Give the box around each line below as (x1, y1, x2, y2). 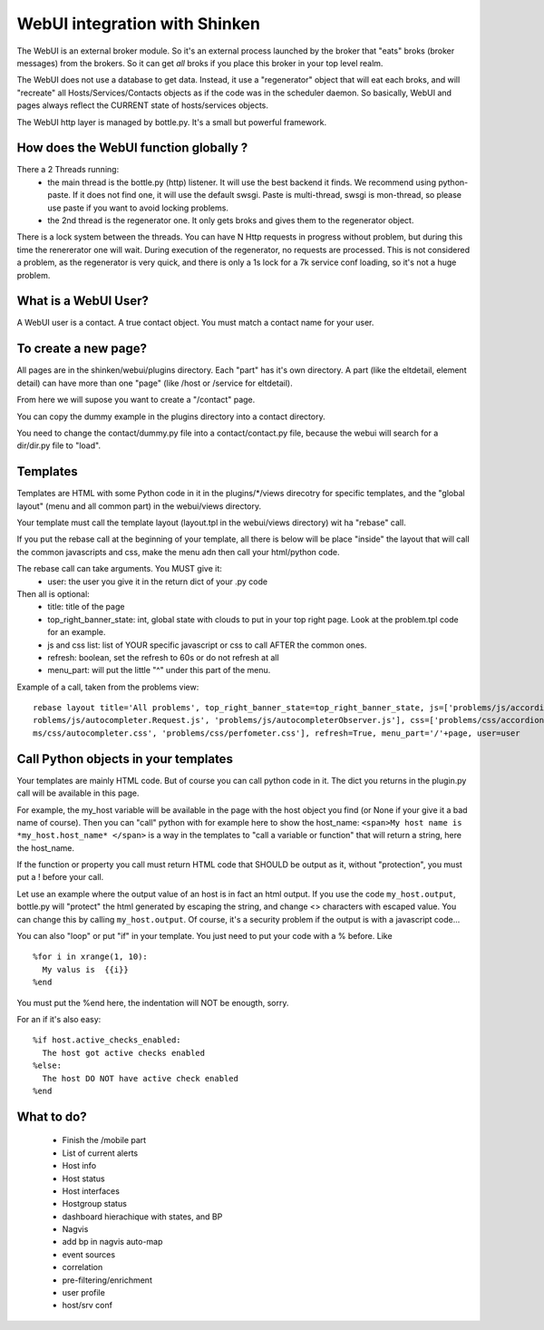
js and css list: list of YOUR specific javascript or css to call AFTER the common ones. (47, 640, 367, 650)
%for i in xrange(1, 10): (33, 952, 149, 962)
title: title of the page (47, 601, 125, 612)
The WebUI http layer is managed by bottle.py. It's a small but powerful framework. (16, 116, 326, 127)
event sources (62, 1248, 116, 1260)
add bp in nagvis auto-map (62, 1237, 163, 1247)
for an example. (47, 627, 106, 638)
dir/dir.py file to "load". (16, 440, 102, 451)
